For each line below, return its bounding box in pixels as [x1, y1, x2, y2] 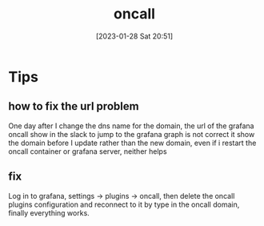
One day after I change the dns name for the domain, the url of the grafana [8, 121, 254, 131]
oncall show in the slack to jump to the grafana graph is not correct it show [8, 129, 255, 139]
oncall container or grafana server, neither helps [8, 146, 167, 156]
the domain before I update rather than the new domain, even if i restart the [8, 138, 257, 147]
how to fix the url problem [8, 99, 139, 113]
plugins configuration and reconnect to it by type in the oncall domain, [8, 200, 240, 209]
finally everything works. [8, 208, 90, 217]
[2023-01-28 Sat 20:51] [95, 31, 174, 41]
